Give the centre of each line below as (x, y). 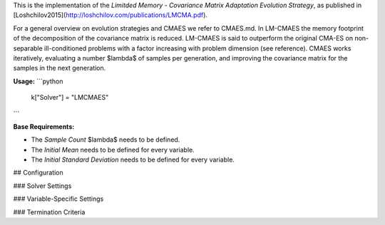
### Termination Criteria (49, 212)
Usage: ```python (38, 81)
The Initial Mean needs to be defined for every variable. (113, 150)
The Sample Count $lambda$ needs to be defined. (106, 140)
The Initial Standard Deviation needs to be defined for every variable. (133, 159)
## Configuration (38, 173)
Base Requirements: (44, 126)
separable (28, 48)
